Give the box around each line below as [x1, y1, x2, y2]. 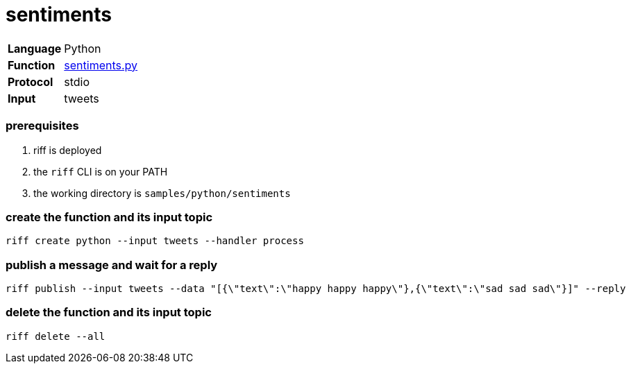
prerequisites [6, 119, 79, 133]
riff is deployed [33, 144, 102, 156]
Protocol [8, 74, 53, 89]
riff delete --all [6, 330, 106, 342]
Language [8, 41, 62, 55]
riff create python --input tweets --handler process [6, 235, 304, 247]
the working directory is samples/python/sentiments [33, 187, 291, 199]
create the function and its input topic [6, 209, 213, 224]
